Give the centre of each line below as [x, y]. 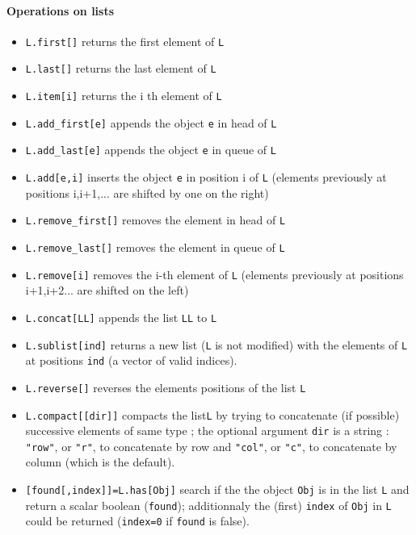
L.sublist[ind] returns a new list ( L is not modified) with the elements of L [216, 344]
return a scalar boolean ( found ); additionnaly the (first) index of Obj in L [208, 505]
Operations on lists [61, 10]
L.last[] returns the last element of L [121, 68]
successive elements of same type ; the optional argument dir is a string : [207, 431]
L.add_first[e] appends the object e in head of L [151, 122]
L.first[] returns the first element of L [125, 41]
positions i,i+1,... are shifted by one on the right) [147, 192]
